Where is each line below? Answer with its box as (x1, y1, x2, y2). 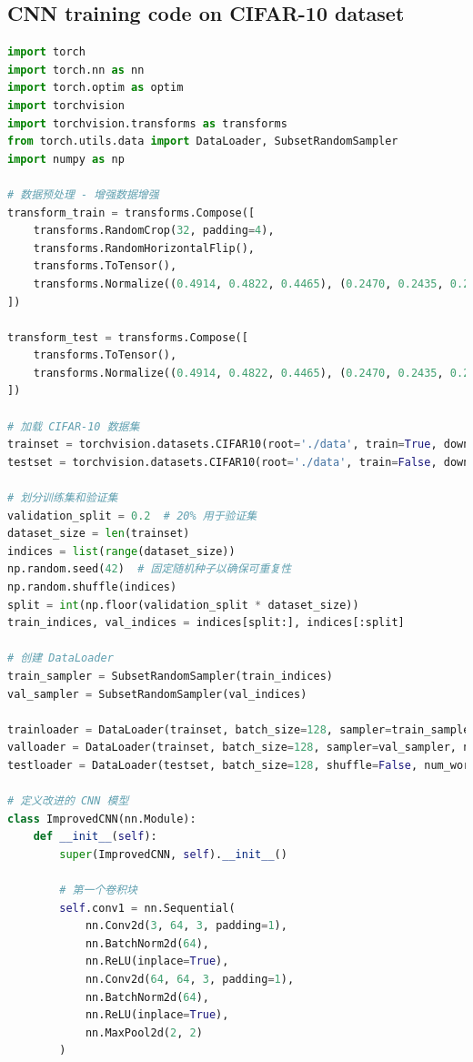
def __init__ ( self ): (33, 830, 157, 844)
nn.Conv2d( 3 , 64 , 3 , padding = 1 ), (85, 919, 287, 933)
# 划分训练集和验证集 (7, 491, 118, 505)
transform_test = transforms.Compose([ (7, 330, 248, 344)
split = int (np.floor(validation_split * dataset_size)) (7, 598, 359, 612)
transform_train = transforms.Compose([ (7, 206, 256, 219)
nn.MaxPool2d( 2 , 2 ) (85, 1026, 203, 1039)
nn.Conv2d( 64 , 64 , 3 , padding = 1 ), (85, 973, 295, 986)
